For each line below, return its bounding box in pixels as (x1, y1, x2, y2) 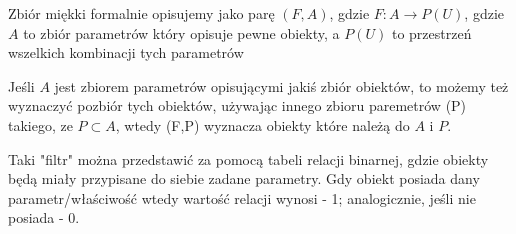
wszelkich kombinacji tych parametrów (8, 42, 244, 63)
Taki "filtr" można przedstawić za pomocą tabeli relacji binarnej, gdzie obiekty (8, 148, 489, 169)
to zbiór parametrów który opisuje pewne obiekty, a (23, 22, 340, 43)
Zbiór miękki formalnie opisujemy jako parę (8, 3, 275, 23)
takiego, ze (8, 114, 73, 135)
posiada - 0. (8, 207, 80, 228)
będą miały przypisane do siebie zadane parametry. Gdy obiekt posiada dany (8, 168, 480, 189)
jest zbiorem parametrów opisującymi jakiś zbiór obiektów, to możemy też (54, 75, 509, 96)
